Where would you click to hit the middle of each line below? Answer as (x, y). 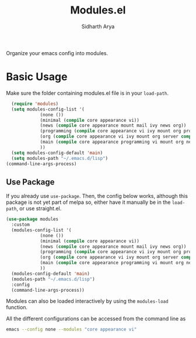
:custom (21, 225)
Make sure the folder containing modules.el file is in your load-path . (87, 93)
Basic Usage (37, 77)
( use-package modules (32, 219)
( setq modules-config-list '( (48, 109)
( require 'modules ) (35, 104)
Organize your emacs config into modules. (57, 53)
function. (17, 308)
